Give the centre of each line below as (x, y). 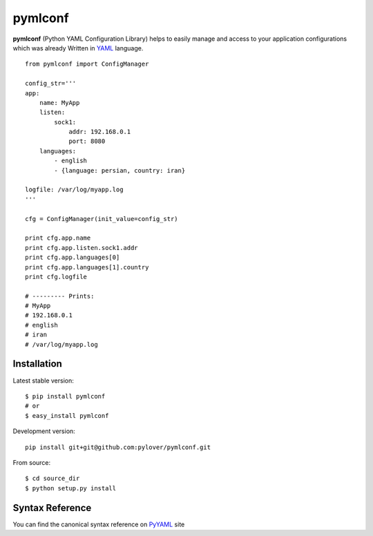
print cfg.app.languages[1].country (87, 267)
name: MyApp (59, 103)
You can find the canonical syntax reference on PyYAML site (99, 524)
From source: (32, 462)
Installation (37, 364)
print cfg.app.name (58, 238)
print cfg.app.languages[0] (73, 258)
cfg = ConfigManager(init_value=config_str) (102, 219)
